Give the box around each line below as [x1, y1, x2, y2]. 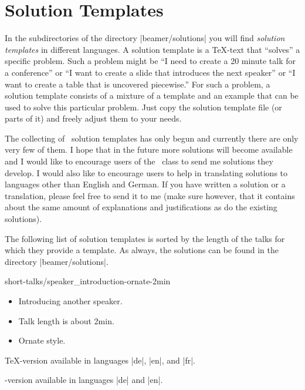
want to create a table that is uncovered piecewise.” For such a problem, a [5, 78, 270, 90]
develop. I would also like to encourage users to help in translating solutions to [5, 166, 288, 179]
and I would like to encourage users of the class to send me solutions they [5, 155, 273, 167]
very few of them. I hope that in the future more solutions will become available [5, 143, 293, 156]
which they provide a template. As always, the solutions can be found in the [5, 244, 279, 256]
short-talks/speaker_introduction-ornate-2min [5, 275, 171, 287]
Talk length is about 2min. [18, 314, 114, 327]
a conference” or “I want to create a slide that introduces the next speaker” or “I [5, 66, 296, 78]
